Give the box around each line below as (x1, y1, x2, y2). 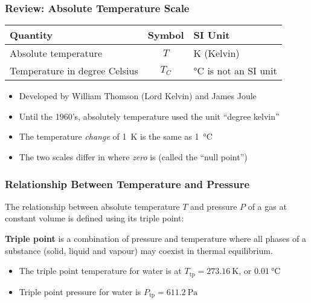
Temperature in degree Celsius (10, 64, 138, 78)
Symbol (147, 28, 184, 42)
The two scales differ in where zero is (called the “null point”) (19, 151, 248, 163)
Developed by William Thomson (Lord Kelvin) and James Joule (19, 90, 257, 102)
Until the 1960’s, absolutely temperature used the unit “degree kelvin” (19, 109, 280, 122)
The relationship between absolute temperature (5, 200, 180, 212)
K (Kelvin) (193, 46, 240, 60)
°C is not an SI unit (193, 64, 277, 78)
